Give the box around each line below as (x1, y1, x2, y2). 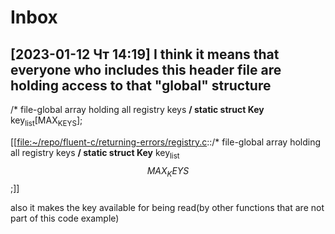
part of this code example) (10, 212, 120, 225)
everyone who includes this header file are (10, 61, 282, 78)
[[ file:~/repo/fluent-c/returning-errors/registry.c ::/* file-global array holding (10, 136, 322, 148)
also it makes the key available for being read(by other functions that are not (10, 202, 325, 214)
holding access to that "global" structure (10, 77, 272, 94)
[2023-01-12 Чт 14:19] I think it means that (10, 46, 280, 63)
